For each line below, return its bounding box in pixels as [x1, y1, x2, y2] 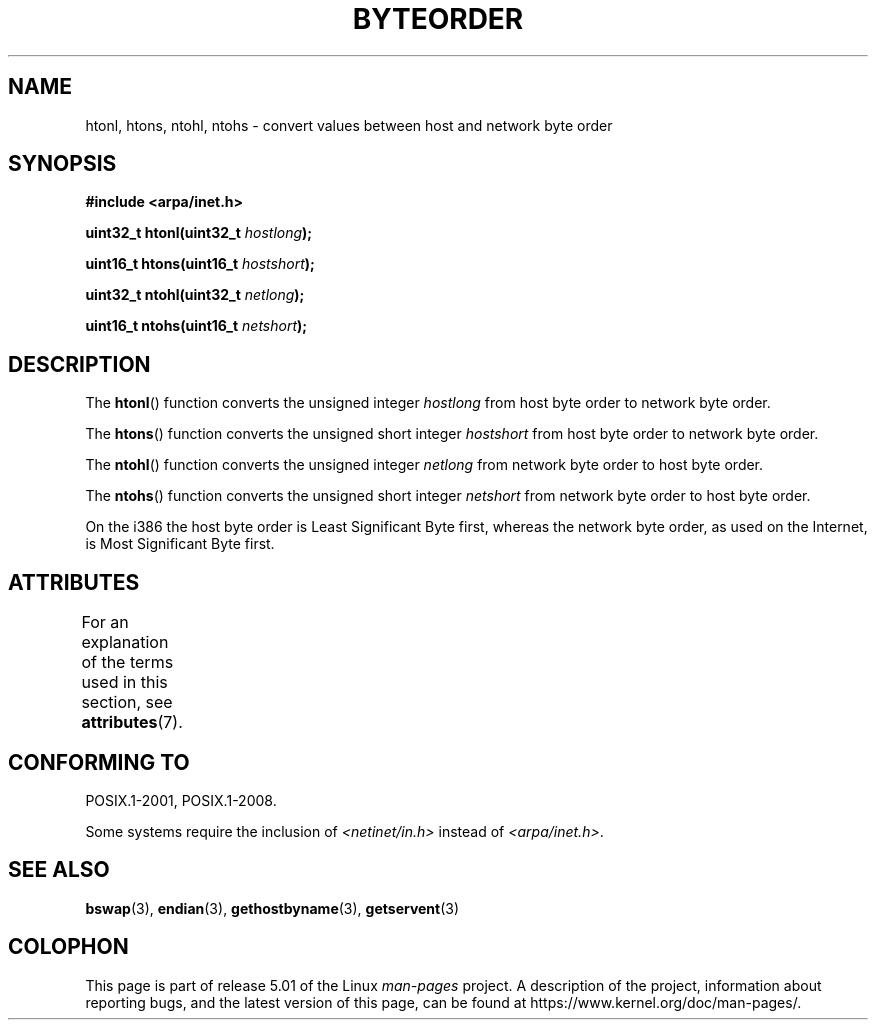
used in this [81, 672, 168, 693]
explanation [81, 632, 169, 653]
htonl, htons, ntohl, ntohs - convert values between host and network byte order [85, 116, 613, 134]
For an [81, 612, 129, 633]
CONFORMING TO [8, 749, 190, 775]
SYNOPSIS [8, 151, 117, 177]
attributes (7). [81, 712, 183, 733]
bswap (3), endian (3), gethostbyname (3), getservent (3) [85, 899, 460, 917]
